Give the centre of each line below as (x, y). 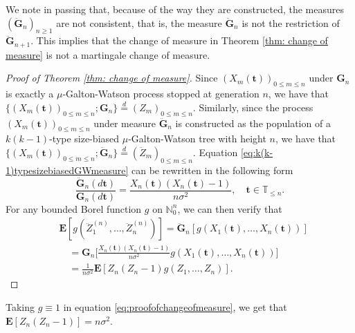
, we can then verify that (230, 208)
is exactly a (30, 94)
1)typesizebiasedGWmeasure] (67, 170)
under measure (125, 123)
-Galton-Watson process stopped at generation (161, 94)
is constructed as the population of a (253, 123)
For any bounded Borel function (74, 208)
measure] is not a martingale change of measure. (108, 54)
